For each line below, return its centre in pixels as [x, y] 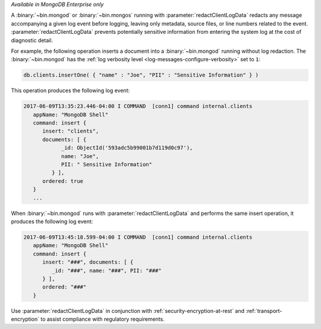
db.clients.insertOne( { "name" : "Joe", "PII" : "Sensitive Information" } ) [141, 75]
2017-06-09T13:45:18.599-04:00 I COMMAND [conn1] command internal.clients [138, 237]
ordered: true [63, 181]
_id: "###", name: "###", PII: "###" [106, 271]
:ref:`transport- [264, 311]
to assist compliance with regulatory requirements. [103, 319]
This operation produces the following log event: [70, 91]
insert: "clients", [71, 131]
